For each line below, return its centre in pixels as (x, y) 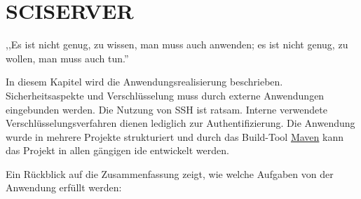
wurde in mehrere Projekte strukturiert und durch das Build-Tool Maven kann (175, 136)
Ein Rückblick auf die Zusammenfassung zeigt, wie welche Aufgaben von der (170, 173)
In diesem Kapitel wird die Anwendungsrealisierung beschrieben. (144, 82)
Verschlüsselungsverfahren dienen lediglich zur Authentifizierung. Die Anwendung (180, 123)
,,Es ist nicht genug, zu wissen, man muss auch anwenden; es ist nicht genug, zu (177, 44)
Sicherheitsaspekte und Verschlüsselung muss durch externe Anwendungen (165, 95)
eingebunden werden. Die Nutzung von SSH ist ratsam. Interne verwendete (167, 109)
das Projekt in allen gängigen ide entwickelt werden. (117, 150)
